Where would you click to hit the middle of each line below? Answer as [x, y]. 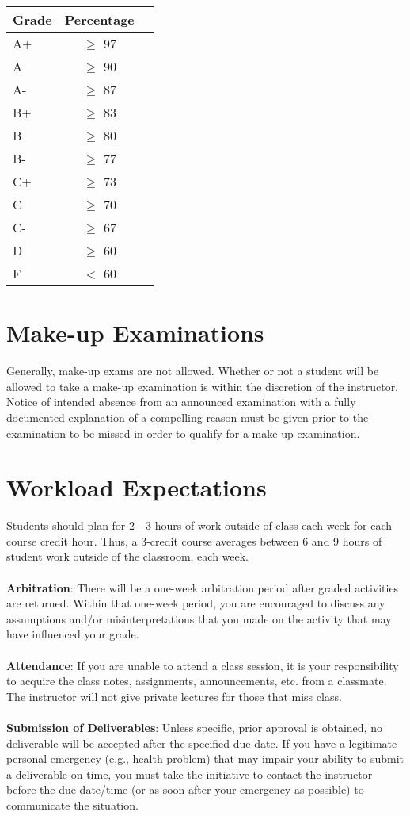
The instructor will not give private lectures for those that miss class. [174, 696]
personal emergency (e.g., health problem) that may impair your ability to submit [205, 759]
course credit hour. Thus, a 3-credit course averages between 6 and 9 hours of [194, 540]
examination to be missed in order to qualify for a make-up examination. [183, 433]
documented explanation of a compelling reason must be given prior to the [188, 417]
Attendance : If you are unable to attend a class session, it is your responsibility [203, 665]
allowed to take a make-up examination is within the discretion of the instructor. [203, 386]
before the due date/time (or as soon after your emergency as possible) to [185, 789]
